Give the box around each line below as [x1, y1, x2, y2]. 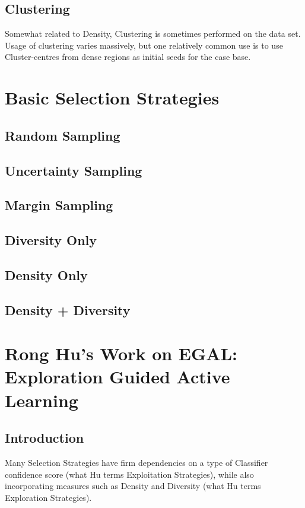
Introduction [5, 428, 84, 447]
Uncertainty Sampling [5, 161, 142, 179]
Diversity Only [5, 231, 97, 249]
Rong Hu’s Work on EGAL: [5, 341, 237, 366]
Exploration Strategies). [5, 491, 92, 503]
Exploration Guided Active [5, 364, 230, 389]
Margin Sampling [5, 196, 113, 214]
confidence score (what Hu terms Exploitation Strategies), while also [5, 468, 254, 480]
